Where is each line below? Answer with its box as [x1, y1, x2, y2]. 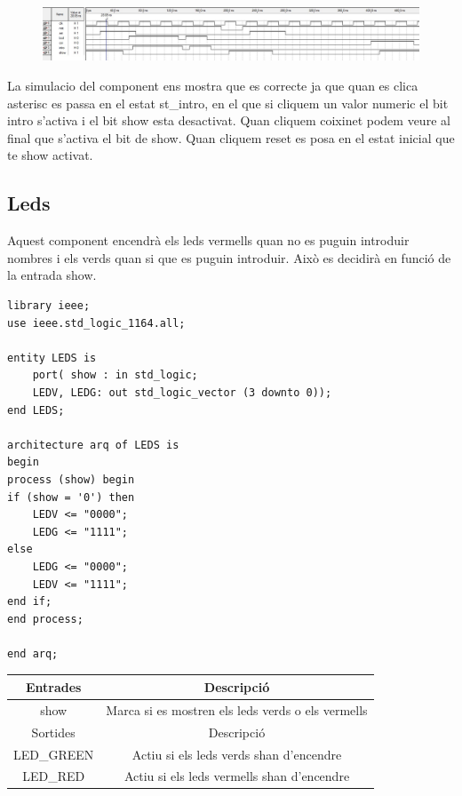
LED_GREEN [13, 744, 94, 763]
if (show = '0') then [7, 490, 135, 504]
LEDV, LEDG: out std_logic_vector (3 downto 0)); [32, 386, 332, 399]
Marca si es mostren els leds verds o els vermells [106, 700, 368, 719]
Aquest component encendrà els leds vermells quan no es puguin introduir [7, 231, 410, 250]
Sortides [31, 722, 76, 741]
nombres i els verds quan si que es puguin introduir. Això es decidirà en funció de [7, 248, 451, 267]
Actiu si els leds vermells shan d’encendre [123, 767, 350, 785]
